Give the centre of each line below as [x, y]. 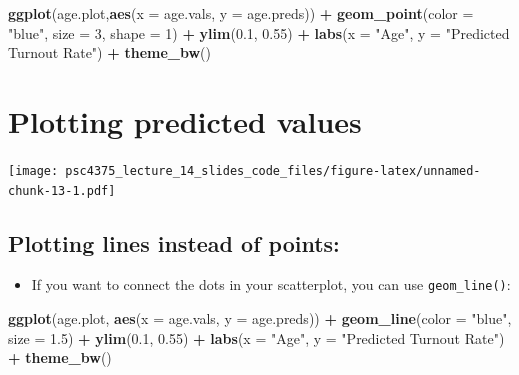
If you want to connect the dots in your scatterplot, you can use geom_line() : [271, 284]
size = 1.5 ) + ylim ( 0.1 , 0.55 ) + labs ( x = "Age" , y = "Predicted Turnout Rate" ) [256, 337]
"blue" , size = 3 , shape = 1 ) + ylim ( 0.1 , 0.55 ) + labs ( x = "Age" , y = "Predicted [259, 32]
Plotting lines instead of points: [174, 242]
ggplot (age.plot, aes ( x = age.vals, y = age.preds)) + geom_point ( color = [241, 13]
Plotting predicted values [185, 120]
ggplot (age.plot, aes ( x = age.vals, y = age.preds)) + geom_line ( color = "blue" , [260, 318]
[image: [33, 170]
